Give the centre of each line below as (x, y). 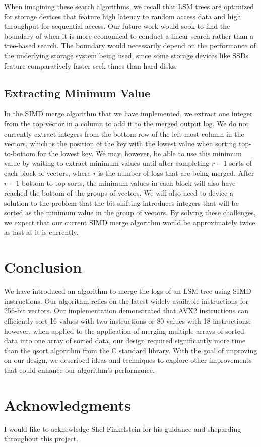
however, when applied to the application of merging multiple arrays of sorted (124, 330)
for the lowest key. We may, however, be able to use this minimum (140, 153)
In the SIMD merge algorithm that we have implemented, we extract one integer (128, 114)
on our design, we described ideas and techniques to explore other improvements (128, 360)
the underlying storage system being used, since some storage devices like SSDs (126, 55)
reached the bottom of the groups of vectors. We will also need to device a (119, 193)
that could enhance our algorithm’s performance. (79, 370)
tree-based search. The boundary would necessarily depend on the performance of (130, 46)
